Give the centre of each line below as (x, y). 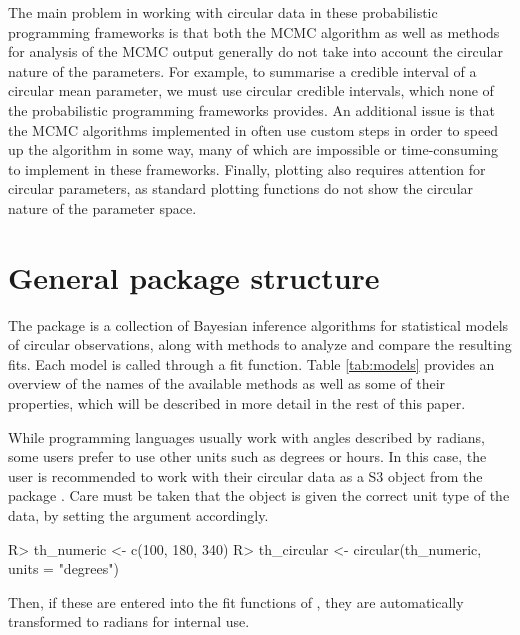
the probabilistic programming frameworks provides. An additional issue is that (251, 109)
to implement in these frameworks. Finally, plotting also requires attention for (247, 168)
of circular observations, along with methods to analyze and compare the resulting (260, 344)
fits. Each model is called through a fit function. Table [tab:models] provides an (251, 363)
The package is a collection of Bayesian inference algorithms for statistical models (258, 324)
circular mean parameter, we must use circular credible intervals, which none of (251, 90)
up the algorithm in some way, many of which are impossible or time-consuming (253, 149)
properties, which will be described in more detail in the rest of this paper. (237, 403)
